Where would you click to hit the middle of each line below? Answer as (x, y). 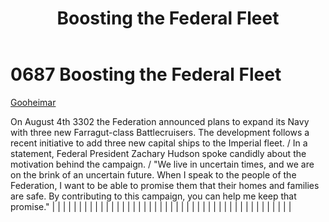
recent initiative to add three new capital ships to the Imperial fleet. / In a (159, 143)
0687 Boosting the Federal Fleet (146, 74)
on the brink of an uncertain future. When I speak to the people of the (153, 174)
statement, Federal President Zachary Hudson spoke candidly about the (158, 153)
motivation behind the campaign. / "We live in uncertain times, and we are (162, 164)
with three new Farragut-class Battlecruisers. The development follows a (160, 132)
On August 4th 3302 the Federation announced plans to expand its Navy (160, 121)
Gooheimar (33, 102)
